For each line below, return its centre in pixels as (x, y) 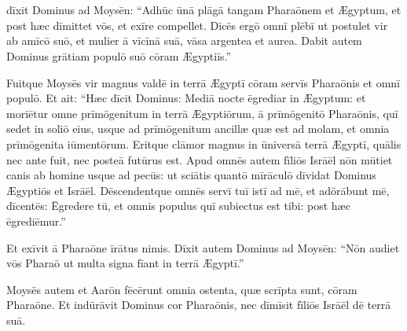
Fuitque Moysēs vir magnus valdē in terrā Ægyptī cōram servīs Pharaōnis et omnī (203, 82)
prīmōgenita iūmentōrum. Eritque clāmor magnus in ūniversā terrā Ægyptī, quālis (204, 143)
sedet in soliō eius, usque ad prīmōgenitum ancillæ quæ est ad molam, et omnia (198, 129)
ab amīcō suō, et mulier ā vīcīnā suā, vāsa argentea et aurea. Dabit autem (184, 40)
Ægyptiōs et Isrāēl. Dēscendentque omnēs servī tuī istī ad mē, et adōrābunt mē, (198, 190)
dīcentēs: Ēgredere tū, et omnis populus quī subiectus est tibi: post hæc (178, 206)
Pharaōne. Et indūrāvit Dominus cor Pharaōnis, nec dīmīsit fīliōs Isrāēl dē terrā (199, 305)
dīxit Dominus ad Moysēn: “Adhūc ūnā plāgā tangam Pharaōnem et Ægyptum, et (204, 10)
